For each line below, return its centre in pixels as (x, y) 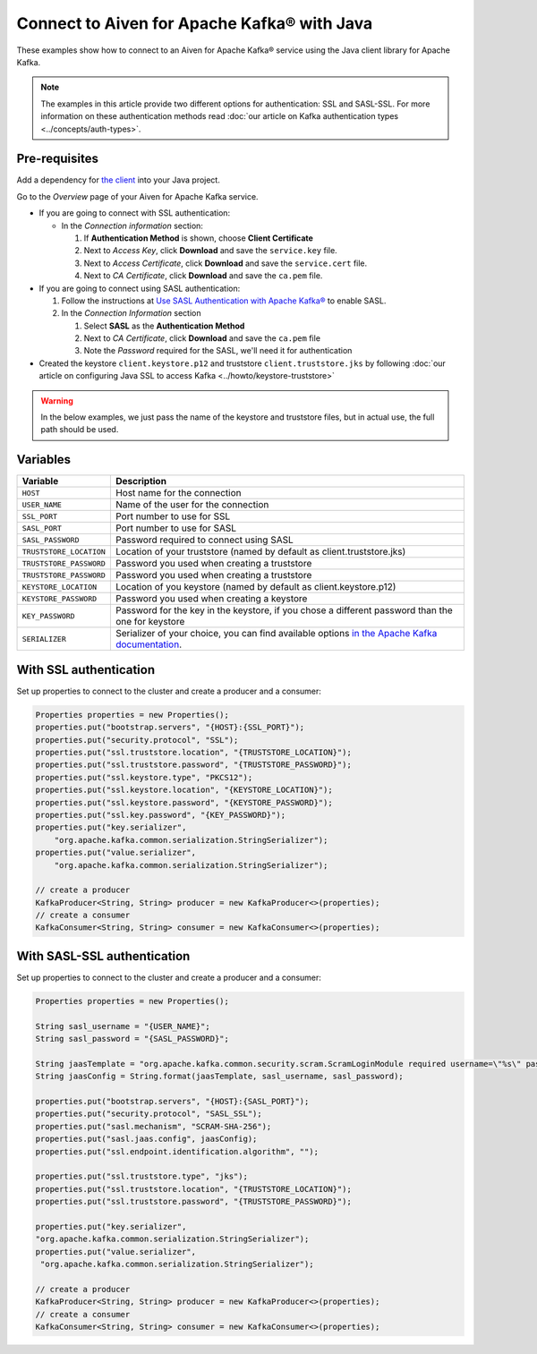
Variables (44, 460)
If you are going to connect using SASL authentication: (140, 288)
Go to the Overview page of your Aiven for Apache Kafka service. (137, 196)
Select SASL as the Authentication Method (164, 326)
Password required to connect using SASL (205, 540)
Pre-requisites (57, 159)
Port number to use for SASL (176, 528)
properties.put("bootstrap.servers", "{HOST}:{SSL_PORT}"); (170, 728)
